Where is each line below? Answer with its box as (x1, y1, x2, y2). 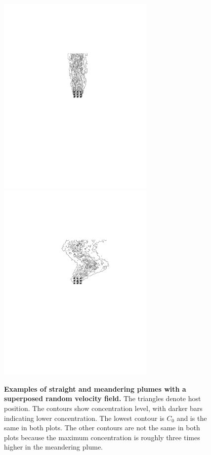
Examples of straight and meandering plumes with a (4, 383, 186, 394)
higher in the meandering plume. (4, 442, 103, 452)
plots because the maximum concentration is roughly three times (4, 432, 200, 442)
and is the (176, 412, 207, 423)
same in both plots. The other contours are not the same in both (4, 422, 200, 433)
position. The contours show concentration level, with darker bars (4, 403, 203, 413)
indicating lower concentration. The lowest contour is (4, 412, 165, 423)
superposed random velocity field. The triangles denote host (4, 393, 201, 404)
